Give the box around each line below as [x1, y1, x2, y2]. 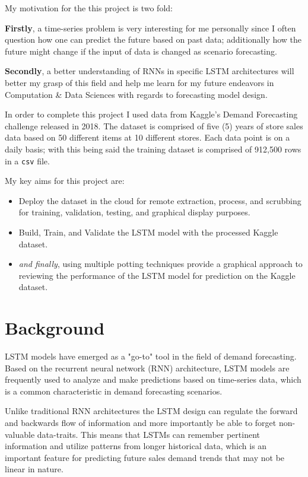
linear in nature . [5, 463, 63, 475]
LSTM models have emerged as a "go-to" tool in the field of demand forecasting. [5, 350, 297, 362]
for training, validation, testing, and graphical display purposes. [18, 206, 250, 218]
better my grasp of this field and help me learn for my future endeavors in [5, 76, 274, 88]
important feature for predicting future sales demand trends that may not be [5, 451, 285, 463]
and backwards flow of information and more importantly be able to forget [5, 416, 277, 429]
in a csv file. [5, 154, 50, 167]
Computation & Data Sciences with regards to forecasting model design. [5, 88, 268, 100]
